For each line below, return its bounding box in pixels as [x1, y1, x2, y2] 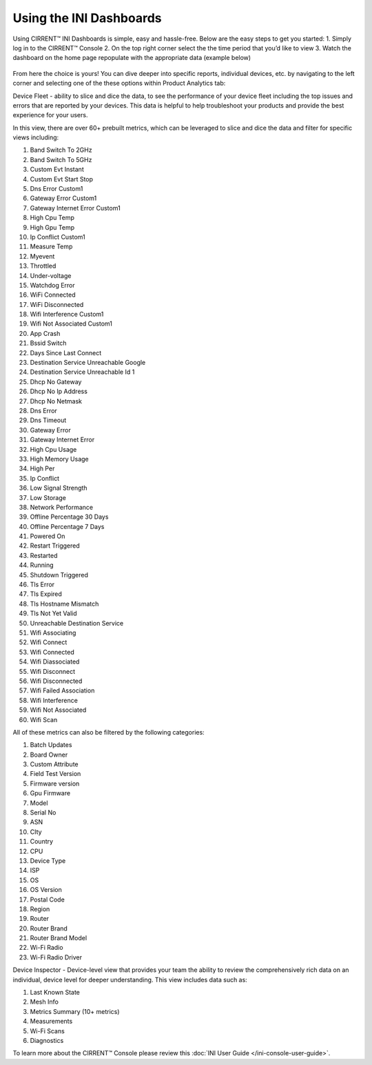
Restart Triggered [30, 541, 81, 550]
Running [30, 561, 54, 569]
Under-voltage [30, 271, 72, 279]
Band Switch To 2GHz [30, 146, 92, 155]
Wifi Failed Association [30, 686, 95, 695]
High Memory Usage [30, 455, 89, 463]
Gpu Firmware [30, 789, 71, 797]
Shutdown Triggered [30, 570, 89, 579]
